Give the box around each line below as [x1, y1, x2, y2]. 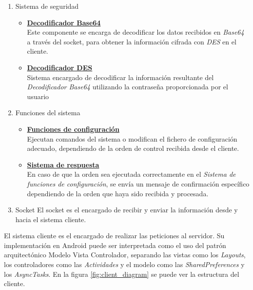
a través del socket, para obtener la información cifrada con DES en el [27, 36, 236, 46]
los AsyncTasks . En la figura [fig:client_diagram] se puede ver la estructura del [4, 269, 239, 279]
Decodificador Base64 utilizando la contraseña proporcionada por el [27, 82, 228, 92]
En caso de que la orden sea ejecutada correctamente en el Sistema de [27, 169, 236, 179]
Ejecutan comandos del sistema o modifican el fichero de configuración [27, 133, 237, 144]
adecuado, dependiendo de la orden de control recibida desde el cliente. [27, 143, 239, 153]
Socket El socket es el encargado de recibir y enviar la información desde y [15, 205, 238, 215]
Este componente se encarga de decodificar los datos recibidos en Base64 [27, 27, 244, 37]
